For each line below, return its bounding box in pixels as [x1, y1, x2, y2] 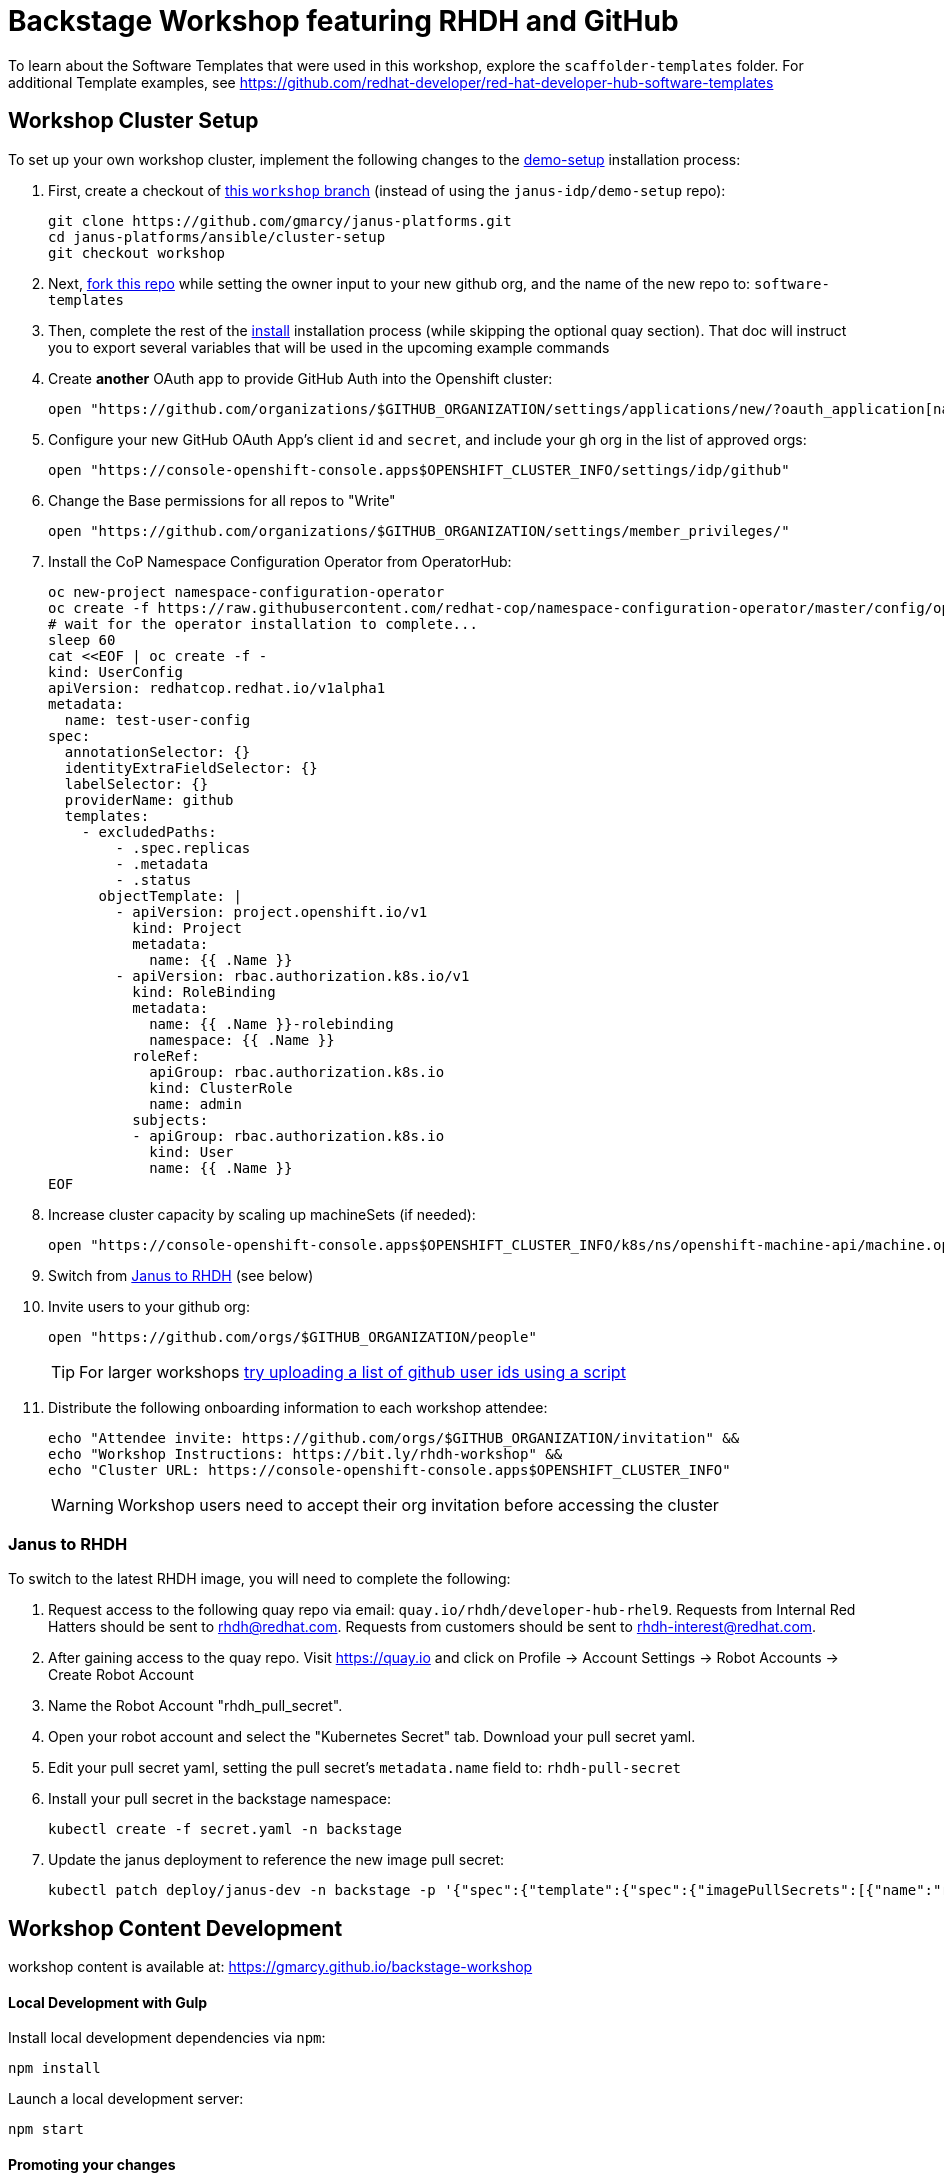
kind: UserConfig [48, 663, 183, 680]
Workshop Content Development [8, 1915, 343, 1941]
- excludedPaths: [81, 823, 217, 840]
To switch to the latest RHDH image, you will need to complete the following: [8, 1570, 511, 1588]
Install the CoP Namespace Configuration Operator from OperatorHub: [48, 552, 512, 570]
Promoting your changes [8, 2156, 176, 2174]
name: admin [149, 1095, 242, 1112]
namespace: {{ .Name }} [149, 1031, 335, 1048]
